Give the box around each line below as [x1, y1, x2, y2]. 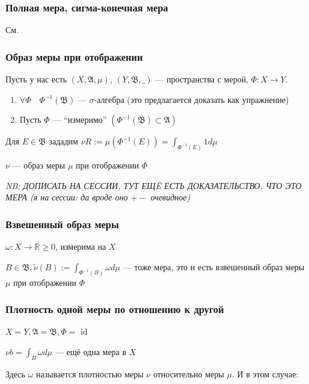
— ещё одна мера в [55, 345, 127, 358]
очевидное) [150, 191, 191, 203]
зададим [49, 135, 78, 147]
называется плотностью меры [36, 367, 144, 380]
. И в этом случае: [231, 367, 299, 380]
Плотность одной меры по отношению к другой [5, 302, 224, 317]
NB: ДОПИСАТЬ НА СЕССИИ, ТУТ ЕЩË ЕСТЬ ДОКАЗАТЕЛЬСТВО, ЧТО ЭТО [5, 179, 302, 191]
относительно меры [153, 367, 224, 380]
